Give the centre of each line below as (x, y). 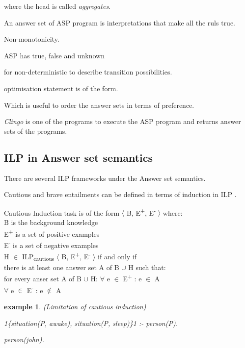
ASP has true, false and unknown (54, 55)
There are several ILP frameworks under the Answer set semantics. (105, 178)
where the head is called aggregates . (57, 6)
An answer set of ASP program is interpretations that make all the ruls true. (120, 22)
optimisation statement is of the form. (61, 88)
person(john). (24, 339)
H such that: (147, 267)
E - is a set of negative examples (51, 244)
